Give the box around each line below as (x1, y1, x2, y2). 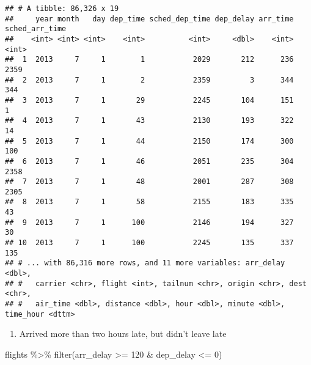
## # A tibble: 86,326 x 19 (5, 4, 119, 13)
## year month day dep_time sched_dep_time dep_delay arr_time (5, 14, 294, 23)
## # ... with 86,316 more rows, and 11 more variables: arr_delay (5, 259, 285, 268)
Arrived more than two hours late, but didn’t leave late (19, 327, 227, 340)
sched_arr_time (5, 24, 67, 34)
